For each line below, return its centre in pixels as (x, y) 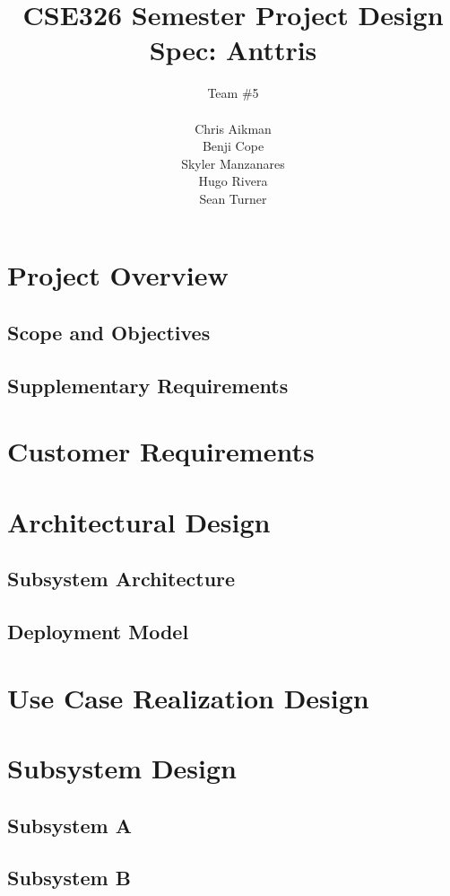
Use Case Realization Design (188, 697)
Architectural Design (139, 521)
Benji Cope (233, 146)
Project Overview (118, 275)
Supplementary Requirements (148, 385)
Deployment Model (98, 632)
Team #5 (233, 93)
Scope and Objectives (109, 333)
